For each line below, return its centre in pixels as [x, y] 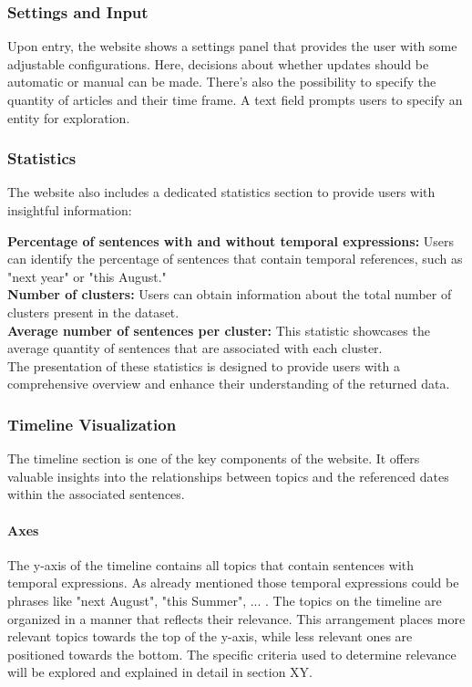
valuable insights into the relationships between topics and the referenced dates [228, 476]
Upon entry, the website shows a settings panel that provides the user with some [232, 46]
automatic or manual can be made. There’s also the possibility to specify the [222, 82]
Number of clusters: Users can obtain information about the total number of [230, 294]
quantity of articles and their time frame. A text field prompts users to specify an [235, 99]
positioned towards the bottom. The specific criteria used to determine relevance [232, 654]
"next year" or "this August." [87, 276]
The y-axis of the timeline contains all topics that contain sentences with [211, 564]
